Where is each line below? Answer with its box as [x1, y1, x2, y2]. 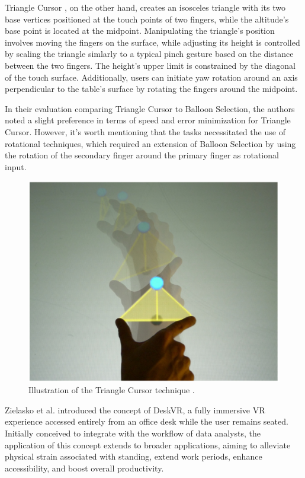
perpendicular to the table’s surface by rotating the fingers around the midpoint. [5, 82, 298, 95]
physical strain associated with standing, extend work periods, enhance [5, 450, 262, 463]
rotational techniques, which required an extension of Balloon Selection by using [5, 137, 296, 149]
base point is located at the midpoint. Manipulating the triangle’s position [5, 24, 275, 37]
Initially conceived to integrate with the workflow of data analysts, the [5, 426, 261, 439]
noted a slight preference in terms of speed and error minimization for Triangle [5, 114, 291, 126]
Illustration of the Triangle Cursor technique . [28, 384, 195, 396]
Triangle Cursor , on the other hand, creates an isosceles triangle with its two [5, 1, 285, 13]
